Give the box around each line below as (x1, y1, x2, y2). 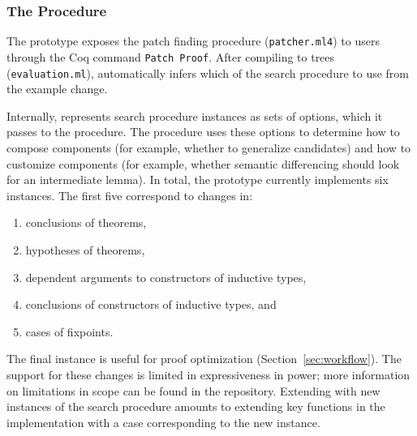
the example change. (6, 80, 108, 97)
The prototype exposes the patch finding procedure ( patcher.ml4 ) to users (6, 32, 380, 49)
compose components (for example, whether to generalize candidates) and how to (6, 139, 411, 156)
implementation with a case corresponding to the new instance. (6, 413, 320, 430)
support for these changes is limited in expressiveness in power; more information (6, 365, 411, 383)
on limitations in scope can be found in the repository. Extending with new (6, 382, 380, 399)
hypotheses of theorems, (25, 241, 145, 258)
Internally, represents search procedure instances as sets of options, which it (6, 107, 383, 124)
